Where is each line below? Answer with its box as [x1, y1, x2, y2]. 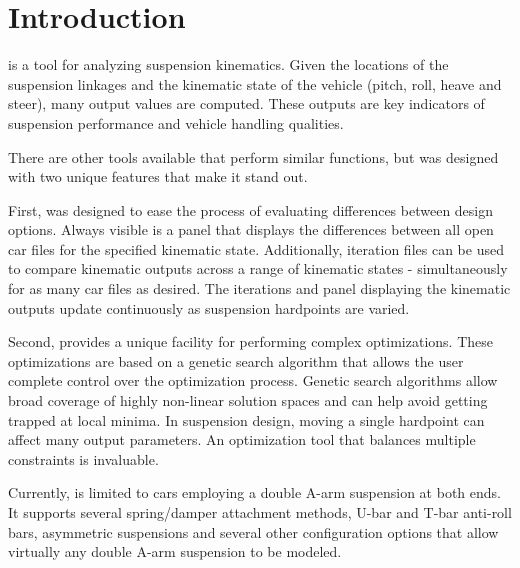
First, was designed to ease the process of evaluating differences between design [8, 199, 494, 220]
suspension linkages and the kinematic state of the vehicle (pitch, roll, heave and [8, 73, 502, 94]
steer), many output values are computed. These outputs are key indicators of [8, 93, 485, 114]
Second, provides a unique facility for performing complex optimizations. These [8, 331, 493, 352]
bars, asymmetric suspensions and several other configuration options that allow [8, 521, 499, 542]
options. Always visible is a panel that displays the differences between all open [8, 219, 494, 240]
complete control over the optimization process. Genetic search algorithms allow [8, 370, 498, 391]
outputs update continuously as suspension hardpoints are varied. [8, 297, 410, 318]
